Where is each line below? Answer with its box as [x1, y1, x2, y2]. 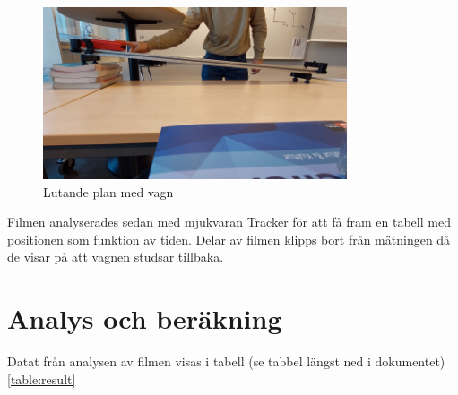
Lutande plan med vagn [43, 182, 174, 201]
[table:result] [7, 369, 76, 388]
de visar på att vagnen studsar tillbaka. [7, 247, 224, 266]
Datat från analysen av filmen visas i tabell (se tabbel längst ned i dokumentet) [7, 352, 445, 370]
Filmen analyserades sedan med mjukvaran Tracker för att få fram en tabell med [7, 212, 451, 231]
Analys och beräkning [7, 300, 282, 337]
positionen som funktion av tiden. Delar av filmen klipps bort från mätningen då [7, 229, 451, 248]
